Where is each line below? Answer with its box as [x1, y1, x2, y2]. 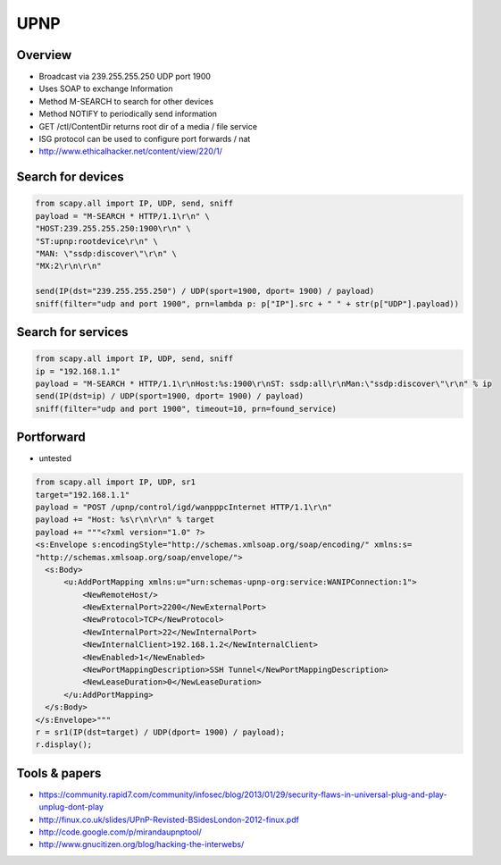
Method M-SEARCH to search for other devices [38, 96, 214, 106]
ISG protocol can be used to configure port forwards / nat [38, 134, 251, 145]
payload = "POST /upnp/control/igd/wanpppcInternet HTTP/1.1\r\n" [35, 501, 332, 512]
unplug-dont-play [38, 802, 104, 812]
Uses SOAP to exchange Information [38, 83, 173, 94]
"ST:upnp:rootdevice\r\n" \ [35, 236, 158, 246]
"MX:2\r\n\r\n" [35, 261, 102, 272]
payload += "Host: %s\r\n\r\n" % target [35, 515, 214, 525]
